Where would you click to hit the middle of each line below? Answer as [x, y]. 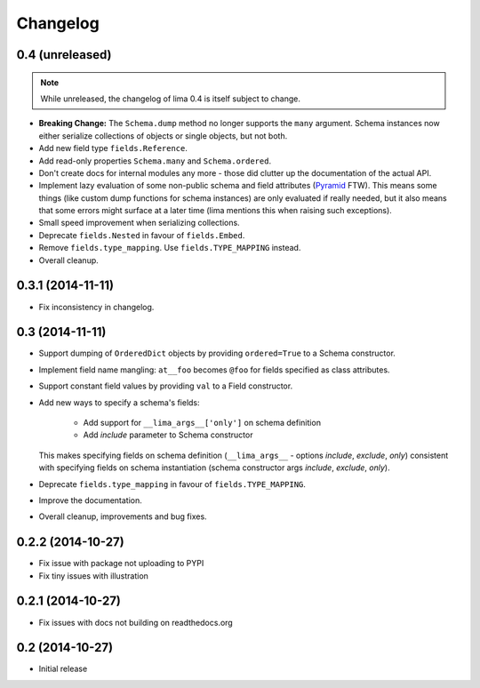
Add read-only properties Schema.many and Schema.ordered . [155, 161]
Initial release [63, 669]
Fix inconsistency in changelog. [96, 307]
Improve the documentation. [90, 500]
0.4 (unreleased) [64, 55]
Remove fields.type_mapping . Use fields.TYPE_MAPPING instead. [170, 248]
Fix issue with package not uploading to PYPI [121, 564]
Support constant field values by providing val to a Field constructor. [166, 386]
